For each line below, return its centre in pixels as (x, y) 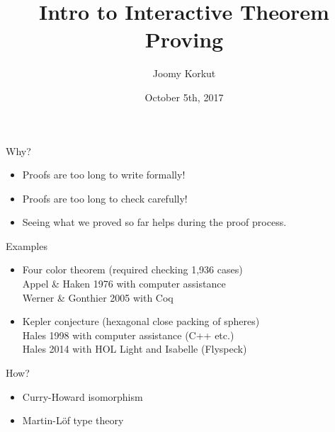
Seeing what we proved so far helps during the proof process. (154, 222)
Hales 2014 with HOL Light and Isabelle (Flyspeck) (135, 349)
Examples (27, 245)
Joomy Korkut (184, 73)
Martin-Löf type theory (73, 420)
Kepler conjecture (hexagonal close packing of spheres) (141, 321)
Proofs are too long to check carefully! (105, 198)
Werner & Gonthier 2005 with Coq (98, 297)
